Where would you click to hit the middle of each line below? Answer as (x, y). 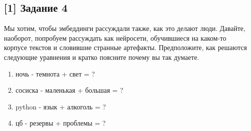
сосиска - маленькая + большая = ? (69, 90)
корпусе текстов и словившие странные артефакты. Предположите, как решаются (125, 47)
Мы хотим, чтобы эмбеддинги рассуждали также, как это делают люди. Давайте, (125, 28)
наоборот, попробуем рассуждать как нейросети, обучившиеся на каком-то (115, 38)
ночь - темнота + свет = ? (55, 73)
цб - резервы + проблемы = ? (61, 123)
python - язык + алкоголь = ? (61, 106)
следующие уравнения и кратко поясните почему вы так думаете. (102, 57)
